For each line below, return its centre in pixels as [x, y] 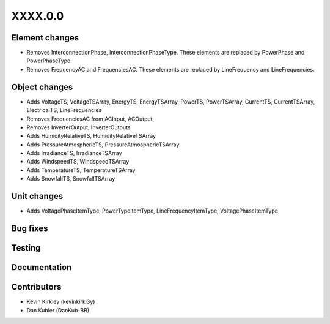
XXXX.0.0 [38, 16]
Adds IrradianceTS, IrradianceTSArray [74, 153]
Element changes [45, 38]
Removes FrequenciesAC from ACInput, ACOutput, [90, 119]
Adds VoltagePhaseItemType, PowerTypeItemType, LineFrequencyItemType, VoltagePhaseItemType [152, 211]
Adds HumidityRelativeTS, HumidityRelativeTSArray [91, 136]
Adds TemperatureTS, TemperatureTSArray [81, 170]
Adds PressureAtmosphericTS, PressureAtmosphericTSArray [103, 145]
